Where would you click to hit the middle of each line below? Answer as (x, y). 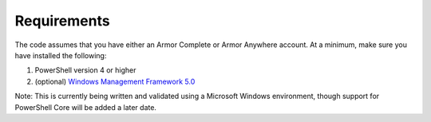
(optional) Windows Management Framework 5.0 (115, 81)
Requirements (63, 21)
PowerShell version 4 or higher (85, 70)
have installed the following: (61, 55)
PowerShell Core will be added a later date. (86, 107)
